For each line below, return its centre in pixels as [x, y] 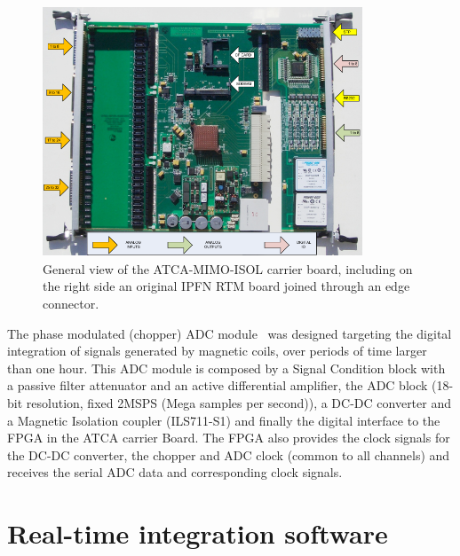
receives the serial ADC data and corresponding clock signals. [175, 472]
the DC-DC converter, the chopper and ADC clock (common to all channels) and [229, 454]
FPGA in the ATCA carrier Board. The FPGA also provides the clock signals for [229, 438]
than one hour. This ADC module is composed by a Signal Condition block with [226, 368]
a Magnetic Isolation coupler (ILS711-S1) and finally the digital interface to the [224, 420]
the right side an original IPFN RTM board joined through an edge [226, 286]
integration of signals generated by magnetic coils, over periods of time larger [217, 351]
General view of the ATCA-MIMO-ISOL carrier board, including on [228, 268]
